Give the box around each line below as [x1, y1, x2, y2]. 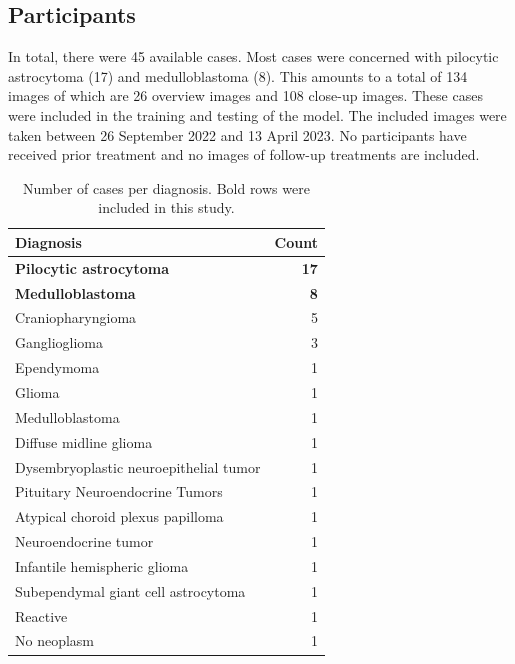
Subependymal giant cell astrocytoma [15, 580, 246, 601]
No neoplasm [15, 630, 95, 651]
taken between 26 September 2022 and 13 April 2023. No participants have [8, 124, 467, 145]
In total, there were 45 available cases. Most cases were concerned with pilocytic [8, 46, 499, 67]
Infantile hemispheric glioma [15, 555, 189, 576]
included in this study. [98, 197, 235, 218]
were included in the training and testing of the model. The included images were [8, 104, 507, 125]
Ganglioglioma [15, 332, 104, 353]
